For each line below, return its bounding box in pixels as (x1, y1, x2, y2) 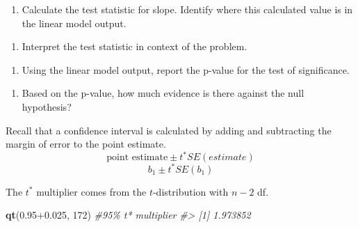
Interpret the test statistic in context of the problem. (22, 39, 247, 54)
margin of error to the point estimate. (6, 136, 166, 151)
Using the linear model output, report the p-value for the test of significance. (22, 62, 350, 77)
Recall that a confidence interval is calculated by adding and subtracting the (6, 123, 332, 137)
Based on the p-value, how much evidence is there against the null (22, 86, 304, 100)
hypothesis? (22, 99, 72, 113)
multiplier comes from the (36, 184, 147, 198)
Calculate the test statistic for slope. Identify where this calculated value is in (22, 2, 353, 16)
